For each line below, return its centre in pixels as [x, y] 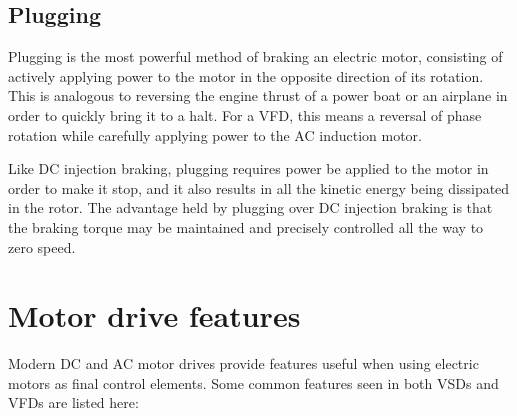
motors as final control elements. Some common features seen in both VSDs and [253, 382]
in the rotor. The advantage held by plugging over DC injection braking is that [250, 207]
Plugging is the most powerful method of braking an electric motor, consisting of [255, 56]
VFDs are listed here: [73, 402]
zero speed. [42, 246]
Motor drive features [154, 315]
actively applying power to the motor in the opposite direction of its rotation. [246, 75]
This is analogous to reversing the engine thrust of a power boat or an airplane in [258, 95]
